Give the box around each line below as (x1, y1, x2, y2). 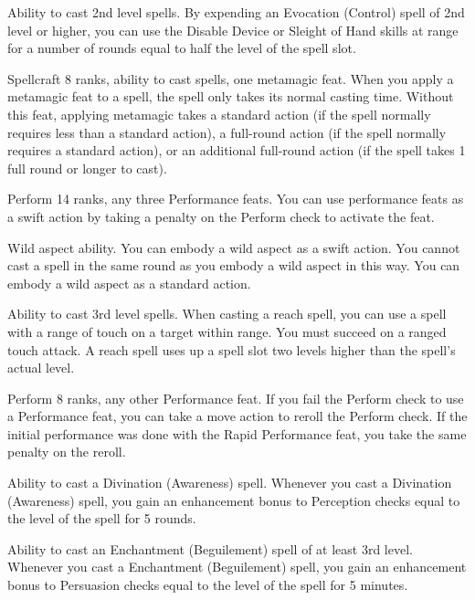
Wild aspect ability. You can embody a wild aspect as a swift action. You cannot (7, 237, 460, 257)
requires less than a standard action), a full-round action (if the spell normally (7, 122, 447, 142)
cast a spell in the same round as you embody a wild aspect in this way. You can (7, 256, 460, 275)
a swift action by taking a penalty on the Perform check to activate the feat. (7, 206, 435, 226)
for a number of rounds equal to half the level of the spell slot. (7, 38, 356, 58)
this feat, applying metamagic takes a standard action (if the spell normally (7, 104, 431, 123)
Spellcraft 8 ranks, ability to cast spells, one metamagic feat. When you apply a (7, 68, 454, 88)
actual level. (7, 358, 75, 377)
